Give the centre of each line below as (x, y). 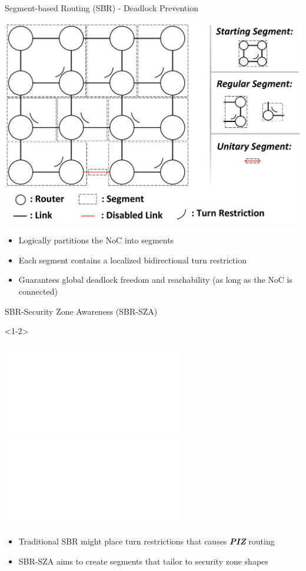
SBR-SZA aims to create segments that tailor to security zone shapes (143, 561)
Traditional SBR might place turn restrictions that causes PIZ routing (147, 541)
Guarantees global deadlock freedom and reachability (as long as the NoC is (156, 280)
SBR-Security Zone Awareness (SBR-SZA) (81, 311)
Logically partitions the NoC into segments (96, 240)
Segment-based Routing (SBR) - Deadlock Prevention (102, 8)
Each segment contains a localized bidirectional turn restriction (132, 260)
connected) (38, 291)
